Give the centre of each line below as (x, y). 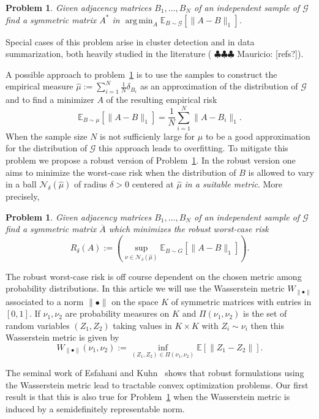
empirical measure (39, 86)
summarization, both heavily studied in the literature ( (109, 54)
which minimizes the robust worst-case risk (189, 229)
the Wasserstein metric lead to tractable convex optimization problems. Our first (157, 384)
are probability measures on (117, 313)
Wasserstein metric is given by (62, 337)
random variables (38, 325)
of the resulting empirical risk (162, 100)
